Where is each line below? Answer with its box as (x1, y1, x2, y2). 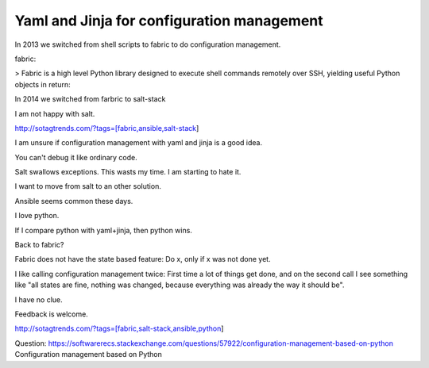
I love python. (14, 211, 60, 220)
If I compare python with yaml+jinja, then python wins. (14, 225, 192, 235)
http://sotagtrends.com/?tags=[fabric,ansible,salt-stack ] (14, 123, 199, 132)
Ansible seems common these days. (14, 196, 133, 205)
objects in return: (14, 79, 71, 89)
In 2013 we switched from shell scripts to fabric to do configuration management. (14, 40, 281, 49)
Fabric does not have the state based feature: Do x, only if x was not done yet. (14, 255, 271, 264)
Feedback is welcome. (14, 309, 89, 319)
